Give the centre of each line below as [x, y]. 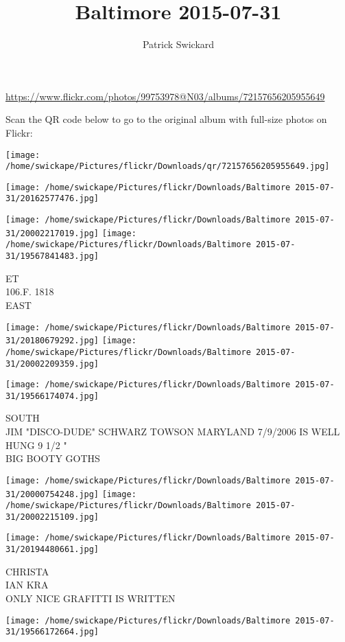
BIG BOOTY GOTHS [53, 458]
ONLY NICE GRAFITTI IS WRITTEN [91, 598]
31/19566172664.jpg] [52, 632]
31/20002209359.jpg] [52, 364]
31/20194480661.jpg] [52, 550]
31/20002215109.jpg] [52, 517]
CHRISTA [27, 571]
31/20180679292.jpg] [52, 341]
